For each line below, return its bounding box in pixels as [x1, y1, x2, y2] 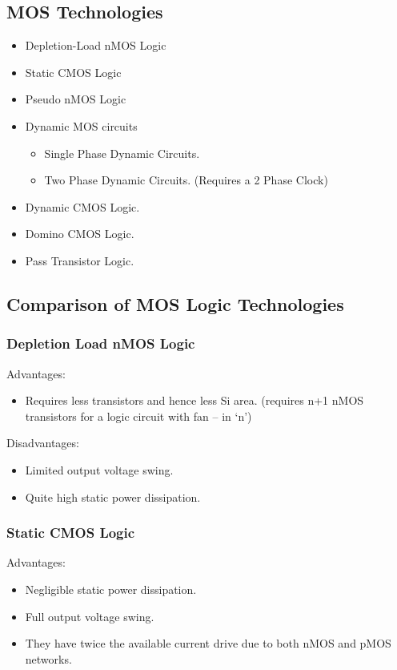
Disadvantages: [6, 434, 79, 451]
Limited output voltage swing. [25, 461, 174, 478]
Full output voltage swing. [25, 607, 154, 624]
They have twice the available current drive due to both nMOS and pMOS [25, 635, 391, 652]
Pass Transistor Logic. [25, 252, 134, 268]
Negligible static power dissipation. [25, 580, 197, 597]
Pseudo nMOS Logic [25, 91, 126, 107]
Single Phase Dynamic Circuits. [44, 144, 200, 161]
